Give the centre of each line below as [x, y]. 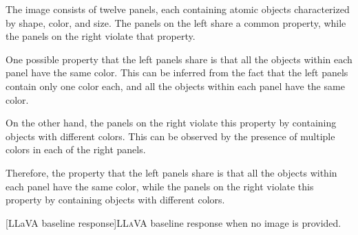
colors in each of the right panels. [76, 149]
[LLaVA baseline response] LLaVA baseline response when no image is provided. [173, 222]
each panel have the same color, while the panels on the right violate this [160, 186]
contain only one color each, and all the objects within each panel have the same [175, 86]
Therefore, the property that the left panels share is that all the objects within [171, 172]
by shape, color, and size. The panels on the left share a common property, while [176, 22]
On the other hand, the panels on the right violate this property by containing [171, 123]
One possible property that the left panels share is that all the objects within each [179, 59]
